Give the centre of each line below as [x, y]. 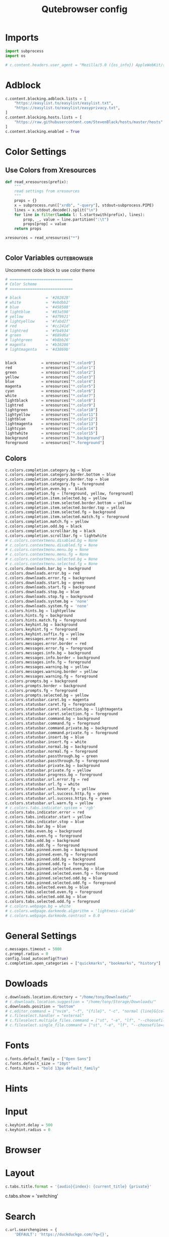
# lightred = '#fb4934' [38, 331]
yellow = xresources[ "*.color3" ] [50, 377]
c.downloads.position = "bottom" [40, 1006]
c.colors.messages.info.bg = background [48, 653]
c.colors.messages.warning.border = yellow [52, 672]
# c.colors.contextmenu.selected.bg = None [52, 559]
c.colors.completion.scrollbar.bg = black [50, 531]
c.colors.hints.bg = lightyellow [40, 611]
